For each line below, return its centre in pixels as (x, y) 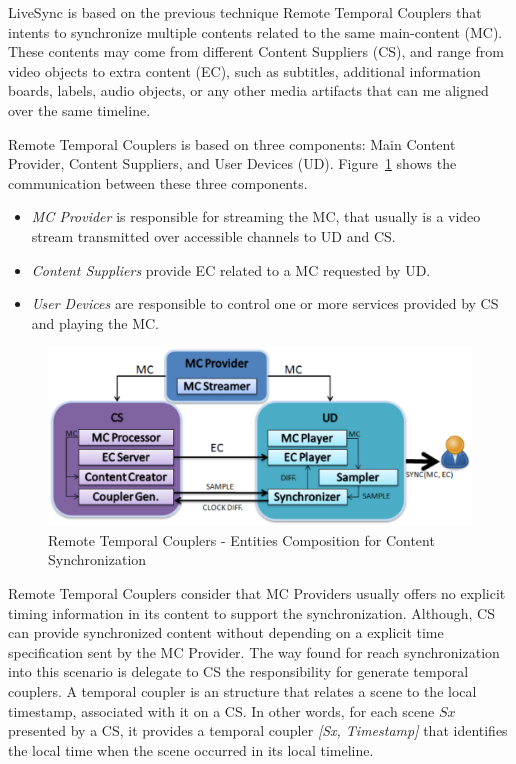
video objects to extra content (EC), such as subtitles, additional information (244, 70)
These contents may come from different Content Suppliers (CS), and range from (256, 51)
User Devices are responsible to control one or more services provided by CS (265, 303)
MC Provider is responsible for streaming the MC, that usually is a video (256, 216)
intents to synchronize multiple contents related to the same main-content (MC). (255, 31)
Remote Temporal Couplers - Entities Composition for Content (241, 539)
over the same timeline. (79, 109)
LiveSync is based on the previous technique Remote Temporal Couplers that (245, 12)
